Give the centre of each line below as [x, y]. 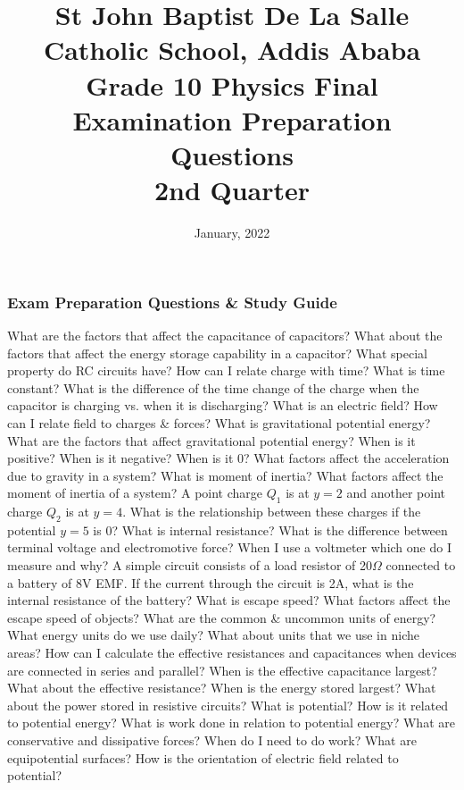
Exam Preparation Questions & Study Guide [172, 302]
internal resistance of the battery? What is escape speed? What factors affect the [229, 600]
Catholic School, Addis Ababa [232, 50]
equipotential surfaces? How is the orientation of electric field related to [203, 757]
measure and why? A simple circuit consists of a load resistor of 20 [190, 565]
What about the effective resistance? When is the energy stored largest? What [222, 688]
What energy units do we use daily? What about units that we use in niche [213, 635]
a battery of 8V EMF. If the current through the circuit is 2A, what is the [211, 582]
